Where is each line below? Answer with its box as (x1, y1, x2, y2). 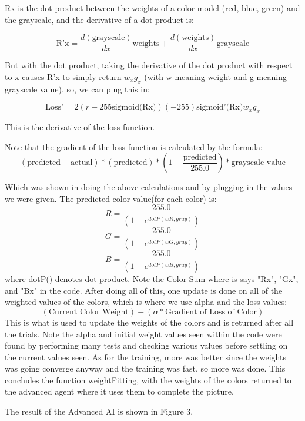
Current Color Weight (48, 307, 129, 316)
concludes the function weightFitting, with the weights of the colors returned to (5, 373, 291, 386)
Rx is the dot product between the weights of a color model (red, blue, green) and (5, 2, 300, 14)
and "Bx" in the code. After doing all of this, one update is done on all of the (5, 284, 283, 296)
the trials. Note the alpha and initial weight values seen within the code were (5, 327, 282, 340)
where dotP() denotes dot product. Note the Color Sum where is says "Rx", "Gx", (5, 273, 299, 285)
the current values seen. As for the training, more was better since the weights (5, 350, 286, 363)
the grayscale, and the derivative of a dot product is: (5, 13, 194, 25)
